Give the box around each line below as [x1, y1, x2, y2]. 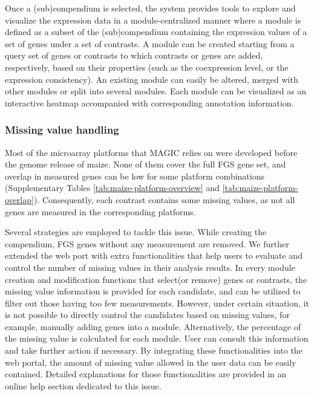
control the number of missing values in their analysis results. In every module [5, 261, 295, 273]
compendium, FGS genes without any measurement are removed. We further [5, 237, 289, 250]
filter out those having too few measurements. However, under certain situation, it [5, 296, 309, 309]
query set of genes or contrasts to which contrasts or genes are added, [5, 49, 263, 62]
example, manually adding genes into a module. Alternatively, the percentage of [5, 320, 301, 333]
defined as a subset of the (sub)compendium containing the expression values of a [5, 25, 307, 38]
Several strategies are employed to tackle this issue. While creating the [5, 226, 267, 238]
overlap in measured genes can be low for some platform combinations [5, 169, 264, 182]
